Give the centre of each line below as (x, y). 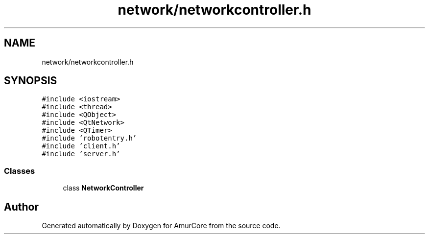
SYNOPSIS (31, 81)
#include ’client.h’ (81, 146)
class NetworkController (103, 188)
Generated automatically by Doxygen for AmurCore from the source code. (161, 226)
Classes (20, 171)
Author (21, 207)
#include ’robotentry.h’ (89, 138)
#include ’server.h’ (81, 154)
